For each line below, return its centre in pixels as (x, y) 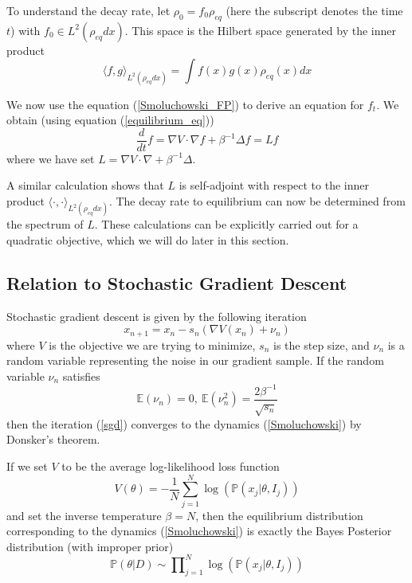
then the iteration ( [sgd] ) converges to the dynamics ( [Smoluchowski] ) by (184, 423)
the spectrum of (45, 224)
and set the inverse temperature (84, 515)
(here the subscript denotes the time (314, 10)
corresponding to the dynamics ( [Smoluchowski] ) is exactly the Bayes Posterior (199, 531)
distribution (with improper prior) (90, 546)
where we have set (51, 158)
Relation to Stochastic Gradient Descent (177, 282)
